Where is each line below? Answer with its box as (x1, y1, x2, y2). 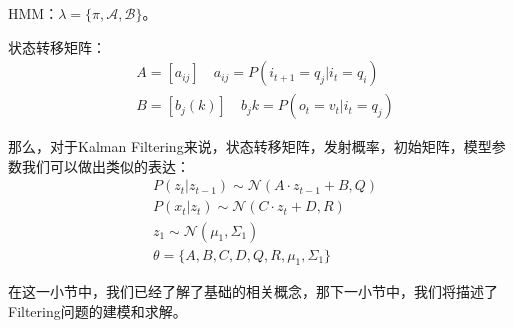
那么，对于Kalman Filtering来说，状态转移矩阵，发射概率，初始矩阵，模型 (8, 136, 492, 157)
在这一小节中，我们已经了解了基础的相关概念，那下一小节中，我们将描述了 (8, 281, 498, 302)
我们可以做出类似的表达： (21, 155, 190, 176)
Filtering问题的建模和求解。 (8, 300, 187, 321)
